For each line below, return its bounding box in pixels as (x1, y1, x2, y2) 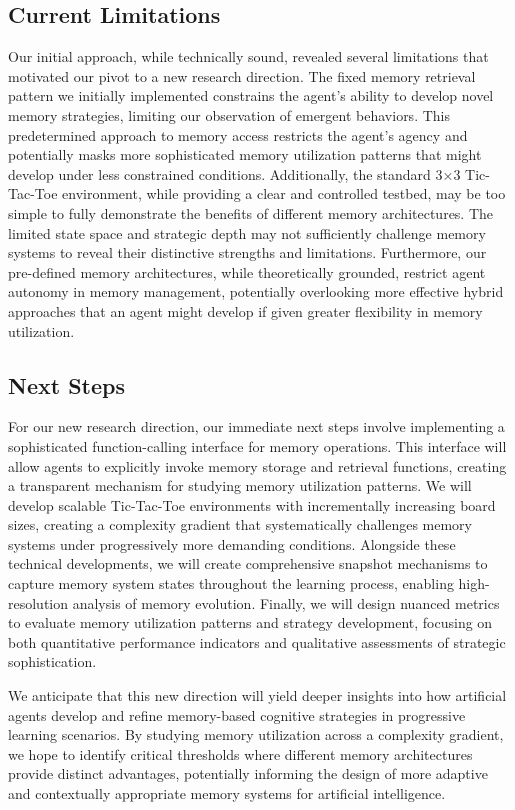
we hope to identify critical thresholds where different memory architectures (8, 743, 473, 764)
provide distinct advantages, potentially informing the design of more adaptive (8, 763, 488, 784)
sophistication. (8, 651, 97, 672)
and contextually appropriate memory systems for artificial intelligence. (8, 783, 446, 803)
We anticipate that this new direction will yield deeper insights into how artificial (8, 685, 507, 706)
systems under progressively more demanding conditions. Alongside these (8, 533, 456, 554)
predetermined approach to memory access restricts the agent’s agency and (8, 124, 468, 145)
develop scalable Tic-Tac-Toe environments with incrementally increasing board (8, 494, 496, 515)
